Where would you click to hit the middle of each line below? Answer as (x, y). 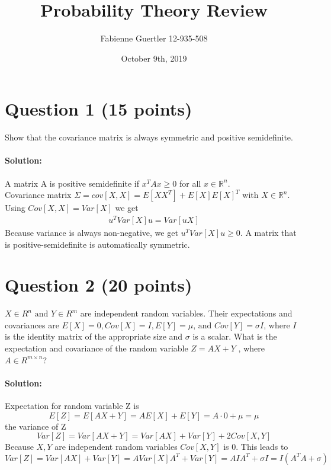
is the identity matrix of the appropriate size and (94, 336)
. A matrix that (268, 232)
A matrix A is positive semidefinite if (72, 183)
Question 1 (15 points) (99, 109)
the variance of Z (36, 426)
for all (190, 183)
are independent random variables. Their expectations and (186, 313)
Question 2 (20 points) (99, 285)
